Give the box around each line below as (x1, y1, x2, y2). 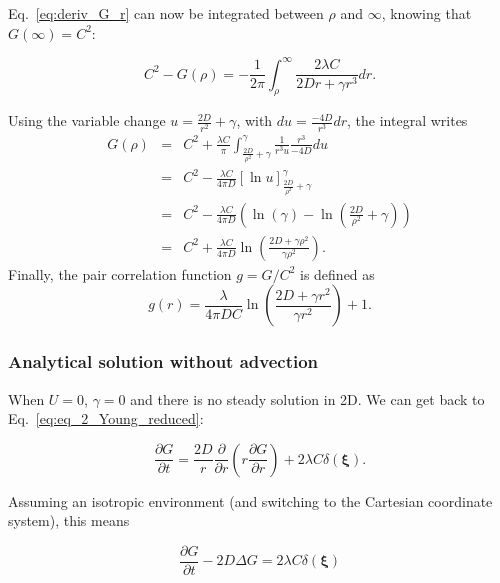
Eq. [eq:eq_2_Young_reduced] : (8, 408, 204, 429)
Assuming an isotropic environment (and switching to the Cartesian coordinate (8, 490, 493, 511)
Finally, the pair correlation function (8, 263, 232, 284)
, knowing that (381, 3, 472, 23)
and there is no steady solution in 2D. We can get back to (130, 388, 485, 409)
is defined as (299, 263, 375, 284)
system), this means (8, 510, 130, 531)
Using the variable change (8, 110, 166, 131)
